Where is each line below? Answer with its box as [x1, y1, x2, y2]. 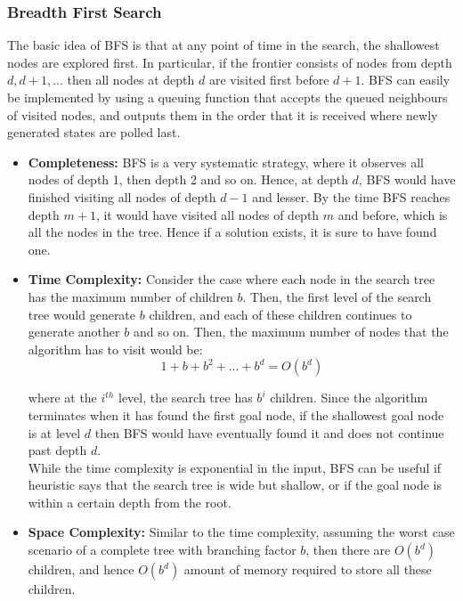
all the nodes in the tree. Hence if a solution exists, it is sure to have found [28, 223, 437, 241]
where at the [28, 388, 97, 407]
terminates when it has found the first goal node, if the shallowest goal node [28, 405, 444, 424]
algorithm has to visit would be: [28, 339, 203, 358]
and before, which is [337, 205, 448, 223]
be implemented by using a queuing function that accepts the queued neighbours [7, 88, 448, 106]
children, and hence [28, 560, 134, 579]
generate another [28, 322, 120, 341]
